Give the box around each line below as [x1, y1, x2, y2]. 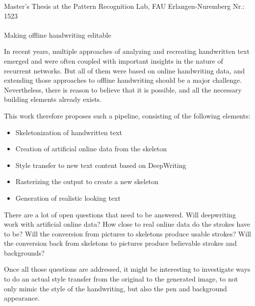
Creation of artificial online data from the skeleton [15, 143, 167, 154]
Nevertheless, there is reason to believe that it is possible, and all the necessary [4, 84, 242, 94]
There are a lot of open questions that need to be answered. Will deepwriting [4, 209, 236, 219]
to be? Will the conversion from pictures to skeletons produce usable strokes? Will [4, 228, 251, 238]
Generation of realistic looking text [15, 192, 121, 203]
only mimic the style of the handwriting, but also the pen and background [4, 283, 227, 293]
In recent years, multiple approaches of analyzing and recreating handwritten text [4, 46, 250, 56]
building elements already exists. [4, 94, 102, 104]
